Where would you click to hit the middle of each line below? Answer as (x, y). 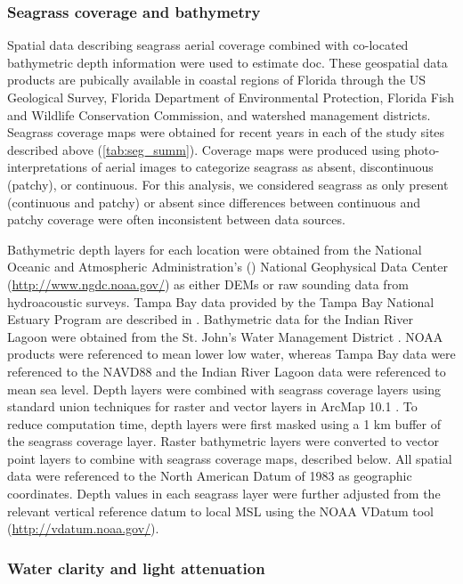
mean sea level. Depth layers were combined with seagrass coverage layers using (224, 389)
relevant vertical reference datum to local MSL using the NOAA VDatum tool (220, 511)
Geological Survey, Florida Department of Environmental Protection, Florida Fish (231, 97)
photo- (422, 149)
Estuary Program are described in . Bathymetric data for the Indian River (210, 319)
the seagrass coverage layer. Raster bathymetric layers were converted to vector (223, 441)
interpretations (48, 167)
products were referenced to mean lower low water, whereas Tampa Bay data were (231, 354)
